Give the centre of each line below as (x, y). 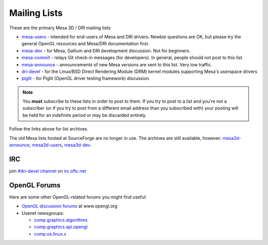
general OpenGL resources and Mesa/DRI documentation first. (85, 44)
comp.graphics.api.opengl (61, 227)
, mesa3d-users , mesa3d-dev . (61, 145)
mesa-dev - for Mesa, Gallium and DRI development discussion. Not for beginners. (106, 51)
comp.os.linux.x (50, 234)
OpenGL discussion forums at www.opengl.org (69, 206)
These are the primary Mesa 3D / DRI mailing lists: (60, 28)
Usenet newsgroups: (43, 213)
